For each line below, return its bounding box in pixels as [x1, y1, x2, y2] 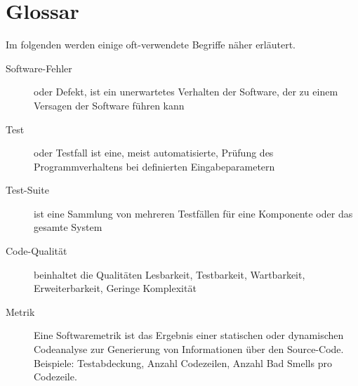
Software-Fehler [6, 60, 72, 75]
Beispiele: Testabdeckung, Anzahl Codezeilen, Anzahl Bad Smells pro [34, 355, 332, 370]
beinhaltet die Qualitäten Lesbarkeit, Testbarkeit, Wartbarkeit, [34, 267, 305, 281]
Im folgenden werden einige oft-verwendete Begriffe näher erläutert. [6, 37, 296, 52]
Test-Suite [6, 182, 49, 197]
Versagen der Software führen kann [34, 98, 185, 112]
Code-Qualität [6, 244, 67, 258]
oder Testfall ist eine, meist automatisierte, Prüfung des [34, 145, 274, 160]
